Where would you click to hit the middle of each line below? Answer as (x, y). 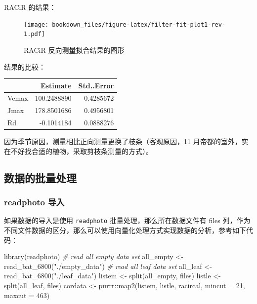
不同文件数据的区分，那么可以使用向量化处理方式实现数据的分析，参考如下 (125, 230)
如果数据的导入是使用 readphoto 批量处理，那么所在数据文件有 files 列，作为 (127, 220)
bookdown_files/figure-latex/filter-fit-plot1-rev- (139, 24)
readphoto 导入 (34, 202)
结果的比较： (25, 66)
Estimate (56, 85)
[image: (36, 24)
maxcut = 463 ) (27, 295)
